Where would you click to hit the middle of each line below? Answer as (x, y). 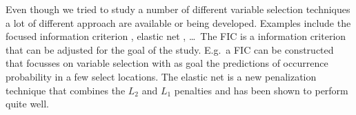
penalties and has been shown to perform (261, 90)
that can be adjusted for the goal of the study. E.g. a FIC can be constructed (170, 49)
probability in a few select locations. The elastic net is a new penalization (161, 76)
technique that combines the (66, 90)
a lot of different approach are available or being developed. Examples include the (178, 22)
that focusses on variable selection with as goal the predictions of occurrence (167, 63)
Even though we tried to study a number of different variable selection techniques (178, 9)
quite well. (27, 104)
